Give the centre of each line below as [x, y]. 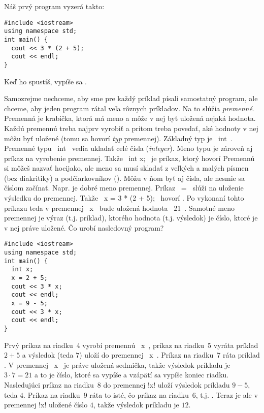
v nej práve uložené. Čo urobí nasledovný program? [84, 227]
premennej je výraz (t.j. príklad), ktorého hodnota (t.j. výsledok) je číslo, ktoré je [131, 218]
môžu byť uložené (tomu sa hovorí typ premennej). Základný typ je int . [118, 138]
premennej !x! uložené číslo [46, 405]
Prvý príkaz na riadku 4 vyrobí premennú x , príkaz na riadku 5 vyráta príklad [131, 345]
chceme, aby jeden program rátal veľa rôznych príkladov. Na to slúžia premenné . [129, 108]
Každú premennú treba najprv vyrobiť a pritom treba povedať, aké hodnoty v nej [131, 128]
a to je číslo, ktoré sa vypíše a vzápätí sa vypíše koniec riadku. [131, 375]
